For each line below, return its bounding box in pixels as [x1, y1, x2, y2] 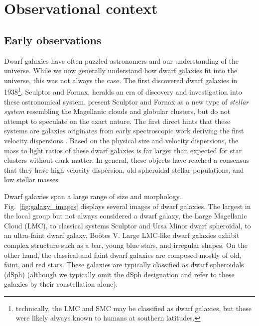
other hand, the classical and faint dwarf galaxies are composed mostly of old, [4, 249, 242, 260]
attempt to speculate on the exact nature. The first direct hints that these [4, 115, 231, 126]
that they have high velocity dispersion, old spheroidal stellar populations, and [4, 164, 244, 175]
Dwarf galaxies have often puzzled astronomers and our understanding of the [4, 55, 239, 66]
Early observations [4, 32, 102, 47]
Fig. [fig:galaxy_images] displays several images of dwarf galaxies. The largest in [4, 201, 251, 211]
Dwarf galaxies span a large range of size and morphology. [4, 191, 181, 201]
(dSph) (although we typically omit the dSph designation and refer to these [4, 269, 235, 279]
